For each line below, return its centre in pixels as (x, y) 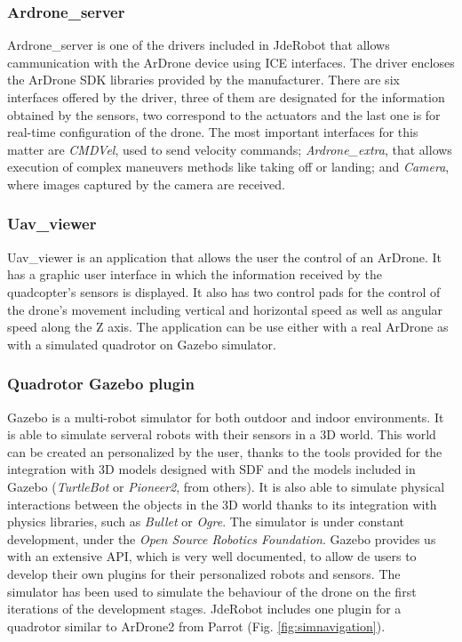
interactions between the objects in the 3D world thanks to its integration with (222, 504)
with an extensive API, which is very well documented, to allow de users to (212, 556)
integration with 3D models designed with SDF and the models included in (211, 469)
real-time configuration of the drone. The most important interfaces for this (213, 132)
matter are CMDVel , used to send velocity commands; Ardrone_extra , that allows (230, 149)
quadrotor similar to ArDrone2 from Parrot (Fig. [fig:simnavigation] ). (196, 626)
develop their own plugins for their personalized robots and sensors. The (204, 573)
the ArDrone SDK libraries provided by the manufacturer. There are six (203, 80)
